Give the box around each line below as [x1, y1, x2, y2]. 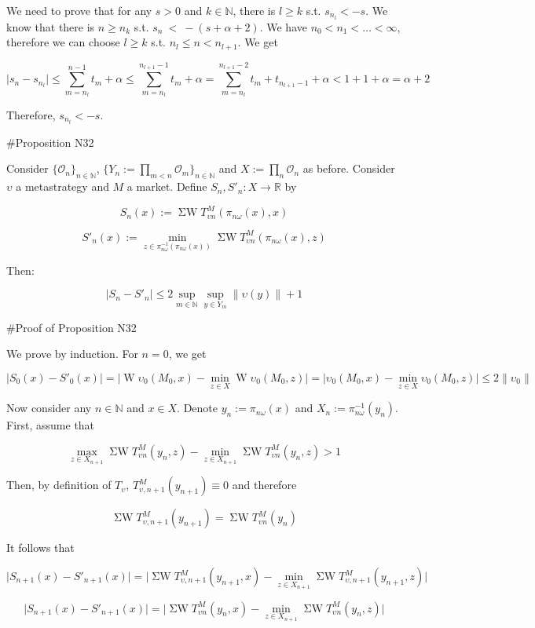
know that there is [6, 18, 95, 35]
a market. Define [126, 178, 207, 195]
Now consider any [6, 400, 92, 416]
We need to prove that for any [6, 2, 152, 18]
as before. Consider [302, 160, 395, 177]
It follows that [6, 539, 75, 556]
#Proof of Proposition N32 [6, 319, 137, 335]
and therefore [232, 476, 297, 493]
